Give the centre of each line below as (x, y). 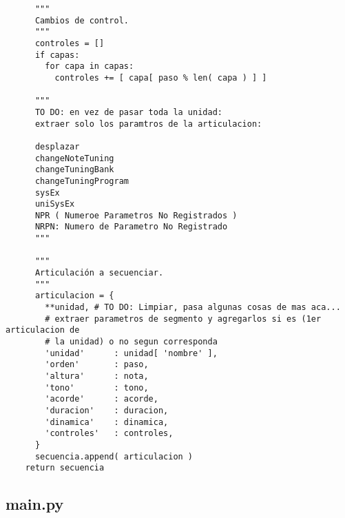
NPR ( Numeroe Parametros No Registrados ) (136, 215)
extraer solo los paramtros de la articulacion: (148, 124)
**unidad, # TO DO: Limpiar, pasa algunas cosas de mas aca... (193, 308)
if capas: (57, 55)
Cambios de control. (82, 20)
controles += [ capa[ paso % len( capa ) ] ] (161, 77)
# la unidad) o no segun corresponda (131, 342)
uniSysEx (55, 204)
